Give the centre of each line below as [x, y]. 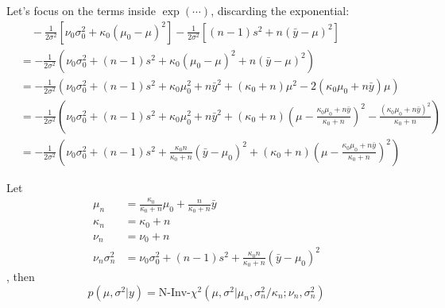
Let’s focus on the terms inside [81, 10]
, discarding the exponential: [280, 10]
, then [21, 277]
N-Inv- [174, 293]
